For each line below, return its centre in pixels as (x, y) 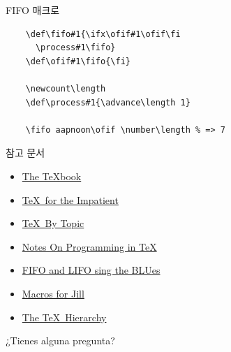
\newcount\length (66, 88)
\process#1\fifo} (75, 48)
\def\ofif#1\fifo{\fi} (78, 61)
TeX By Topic (53, 223)
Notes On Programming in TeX (89, 246)
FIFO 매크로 (33, 10)
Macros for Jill (53, 293)
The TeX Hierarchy (64, 317)
